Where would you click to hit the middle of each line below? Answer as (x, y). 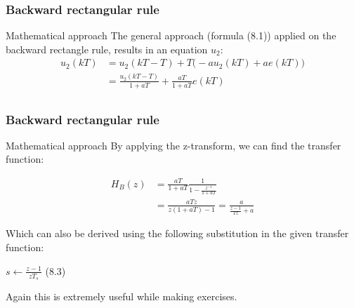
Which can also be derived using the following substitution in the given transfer (177, 233)
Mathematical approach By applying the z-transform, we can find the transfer (173, 145)
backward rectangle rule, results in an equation (107, 49)
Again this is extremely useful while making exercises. (122, 296)
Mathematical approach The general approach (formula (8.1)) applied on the (171, 35)
